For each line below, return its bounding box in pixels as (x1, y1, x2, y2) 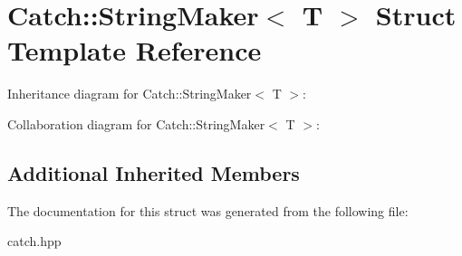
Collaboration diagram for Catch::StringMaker (7, 114, 265, 133)
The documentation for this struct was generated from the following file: (7, 201, 409, 220)
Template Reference (7, 32, 262, 69)
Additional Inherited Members (7, 158, 300, 186)
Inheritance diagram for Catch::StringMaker (7, 84, 252, 103)
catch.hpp (7, 232, 62, 251)
